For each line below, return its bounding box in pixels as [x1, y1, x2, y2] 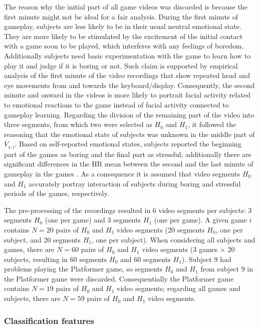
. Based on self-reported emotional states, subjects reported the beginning [15, 138, 241, 149]
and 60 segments [120, 253, 171, 264]
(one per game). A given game [154, 214, 247, 225]
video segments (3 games [142, 244, 218, 254]
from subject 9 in [200, 263, 253, 274]
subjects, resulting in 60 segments [4, 253, 107, 264]
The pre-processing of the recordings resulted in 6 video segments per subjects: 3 [4, 204, 252, 215]
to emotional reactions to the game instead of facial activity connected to [4, 99, 229, 109]
